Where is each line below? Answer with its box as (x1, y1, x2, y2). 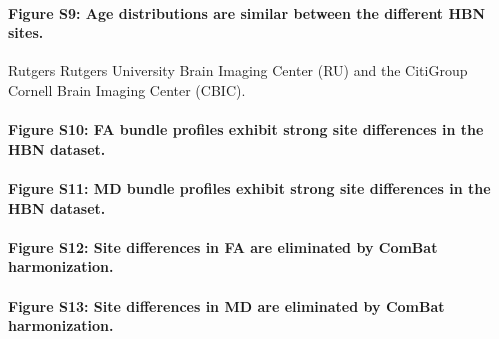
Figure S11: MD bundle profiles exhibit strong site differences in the (8, 177, 491, 198)
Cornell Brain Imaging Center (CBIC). (8, 79, 246, 100)
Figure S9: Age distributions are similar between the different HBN (8, 2, 486, 23)
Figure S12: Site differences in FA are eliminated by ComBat (8, 236, 438, 257)
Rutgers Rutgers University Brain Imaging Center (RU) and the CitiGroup (8, 60, 468, 81)
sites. (8, 22, 44, 43)
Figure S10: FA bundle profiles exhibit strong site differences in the (8, 119, 484, 140)
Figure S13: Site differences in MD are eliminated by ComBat (8, 295, 445, 316)
